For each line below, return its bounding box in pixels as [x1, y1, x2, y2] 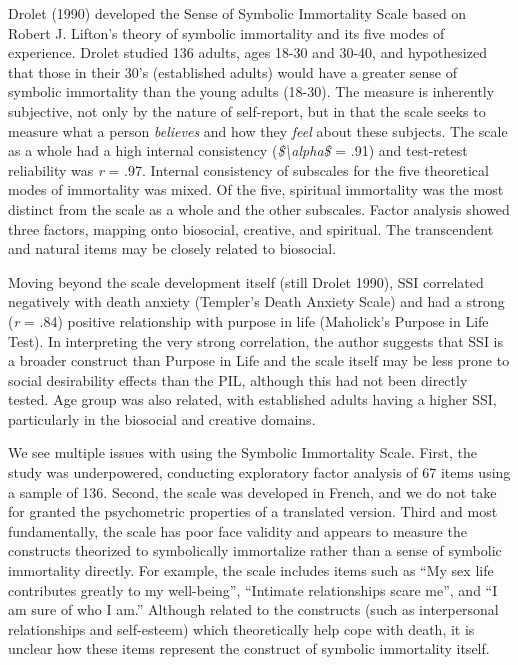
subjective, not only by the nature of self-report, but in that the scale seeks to [8, 100, 486, 121]
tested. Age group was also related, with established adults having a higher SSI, [8, 389, 497, 410]
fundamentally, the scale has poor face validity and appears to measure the [8, 520, 467, 541]
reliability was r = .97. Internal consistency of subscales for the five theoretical [8, 159, 489, 180]
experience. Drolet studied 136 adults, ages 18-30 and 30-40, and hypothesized [8, 42, 487, 63]
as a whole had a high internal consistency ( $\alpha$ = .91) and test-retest [8, 140, 468, 161]
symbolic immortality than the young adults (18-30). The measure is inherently [8, 81, 495, 102]
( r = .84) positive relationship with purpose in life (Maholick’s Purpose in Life [8, 310, 489, 331]
